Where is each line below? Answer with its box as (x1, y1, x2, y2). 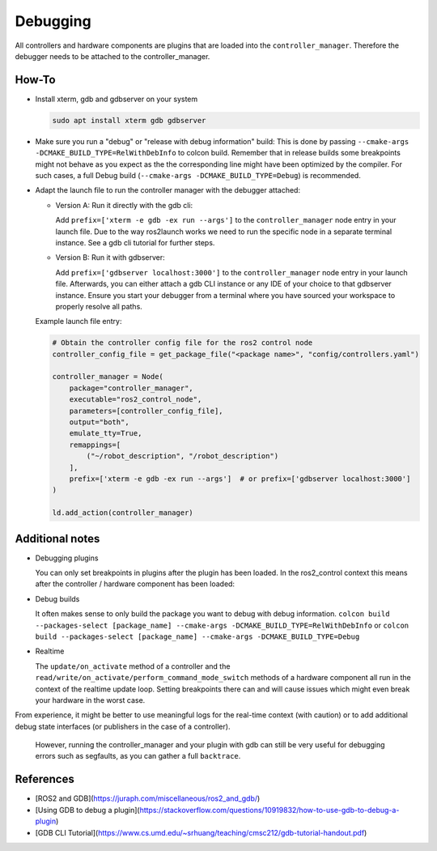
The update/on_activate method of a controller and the (35, 661, 231, 671)
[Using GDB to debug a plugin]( (35, 805, 141, 815)
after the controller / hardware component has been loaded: (35, 579, 235, 589)
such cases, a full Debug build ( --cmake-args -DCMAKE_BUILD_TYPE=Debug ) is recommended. (35, 170, 362, 180)
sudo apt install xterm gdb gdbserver (52, 116, 206, 125)
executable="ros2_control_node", (69, 395, 202, 404)
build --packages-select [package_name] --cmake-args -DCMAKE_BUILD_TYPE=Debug (35, 632, 360, 641)
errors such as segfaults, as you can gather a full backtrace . (35, 751, 241, 761)
